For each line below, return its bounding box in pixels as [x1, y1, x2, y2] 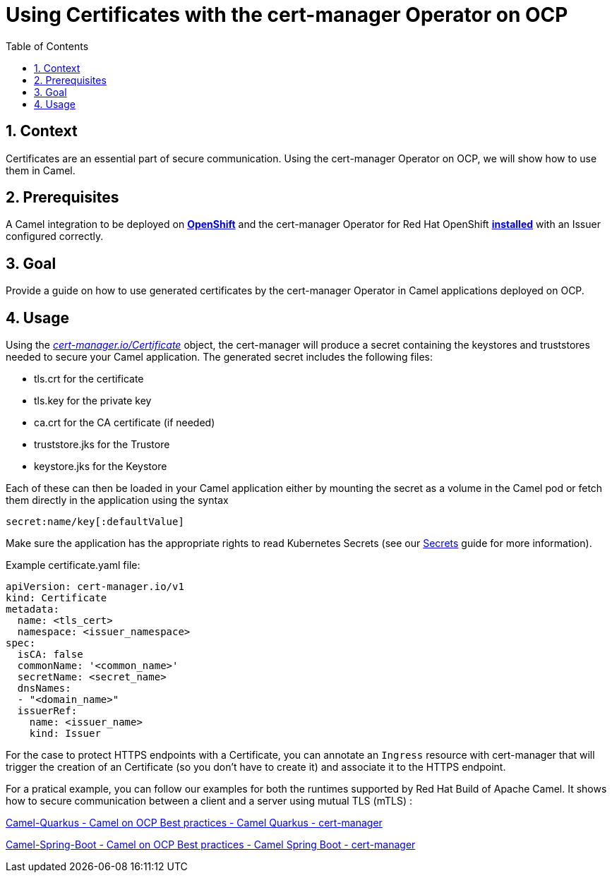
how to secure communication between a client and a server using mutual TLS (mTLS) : [6, 795, 412, 807]
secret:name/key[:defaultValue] [6, 516, 184, 528]
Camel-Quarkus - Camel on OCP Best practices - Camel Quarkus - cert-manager [6, 817, 383, 829]
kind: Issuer [29, 728, 101, 740]
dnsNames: [17, 682, 71, 694]
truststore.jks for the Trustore [34, 438, 170, 451]
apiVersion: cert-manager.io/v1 [6, 581, 184, 593]
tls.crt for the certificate [34, 373, 144, 385]
